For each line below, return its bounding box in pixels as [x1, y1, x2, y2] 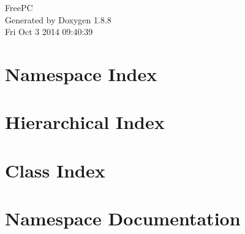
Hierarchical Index [5, 109, 165, 135]
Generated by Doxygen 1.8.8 [5, 13, 111, 26]
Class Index [5, 157, 105, 182]
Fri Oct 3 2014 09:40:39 [5, 25, 93, 38]
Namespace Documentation [5, 206, 241, 231]
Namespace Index [5, 61, 157, 86]
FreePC [5, 1, 33, 14]
